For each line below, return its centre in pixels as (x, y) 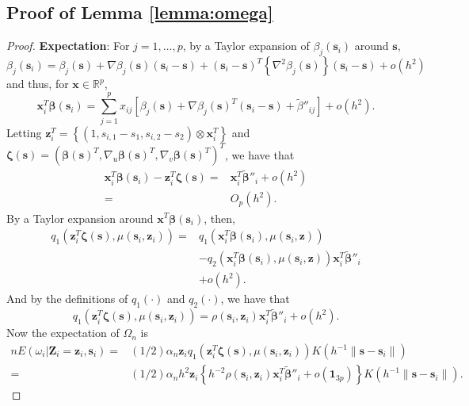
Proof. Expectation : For (68, 46)
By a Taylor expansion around (80, 218)
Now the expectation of (63, 333)
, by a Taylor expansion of (246, 46)
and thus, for (38, 83)
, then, (219, 218)
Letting (24, 132)
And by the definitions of (67, 299)
